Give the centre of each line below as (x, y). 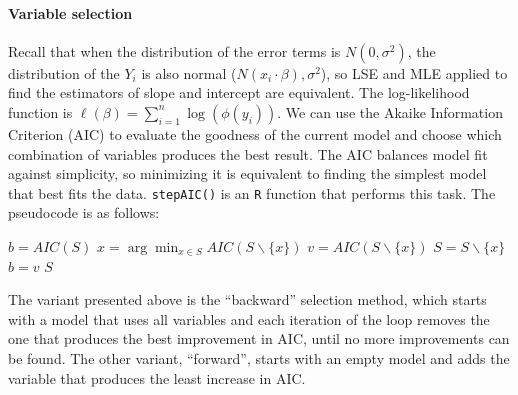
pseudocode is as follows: (84, 212)
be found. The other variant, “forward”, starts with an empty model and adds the (259, 357)
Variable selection (70, 12)
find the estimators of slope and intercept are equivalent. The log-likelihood (239, 92)
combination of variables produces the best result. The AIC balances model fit (248, 153)
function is (40, 111)
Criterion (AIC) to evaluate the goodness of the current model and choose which (255, 133)
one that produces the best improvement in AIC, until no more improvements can (259, 338)
